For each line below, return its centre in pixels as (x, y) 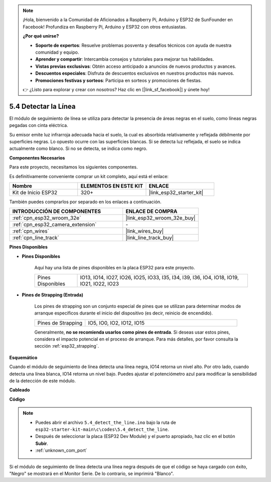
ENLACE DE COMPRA (152, 212)
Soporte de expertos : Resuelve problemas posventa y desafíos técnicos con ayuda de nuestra (133, 45)
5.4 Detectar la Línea (42, 106)
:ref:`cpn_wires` (31, 231)
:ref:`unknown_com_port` (61, 450)
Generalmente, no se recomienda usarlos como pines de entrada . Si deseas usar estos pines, (132, 332)
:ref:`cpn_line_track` (36, 238)
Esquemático (23, 357)
